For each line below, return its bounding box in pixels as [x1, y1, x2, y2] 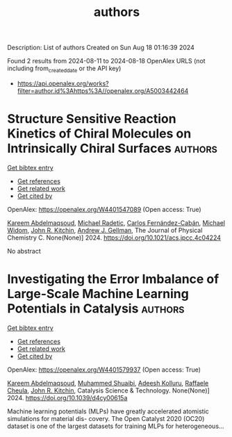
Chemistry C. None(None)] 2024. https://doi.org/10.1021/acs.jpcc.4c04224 [7, 233, 221, 242]
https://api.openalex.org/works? [17, 79, 109, 88]
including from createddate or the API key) [7, 64, 122, 74]
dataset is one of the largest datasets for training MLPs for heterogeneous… [7, 422, 224, 430]
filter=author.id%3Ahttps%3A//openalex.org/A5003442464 [17, 86, 189, 94]
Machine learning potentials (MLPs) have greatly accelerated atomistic [7, 407, 210, 415]
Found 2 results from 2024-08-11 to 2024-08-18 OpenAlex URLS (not [7, 57, 206, 65]
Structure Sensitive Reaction [7, 111, 176, 127]
